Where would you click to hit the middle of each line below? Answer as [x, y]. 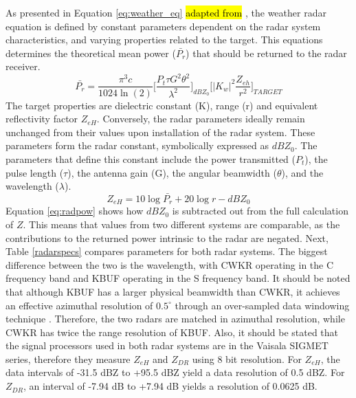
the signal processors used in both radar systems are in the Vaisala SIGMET [167, 345]
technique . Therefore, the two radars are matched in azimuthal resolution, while [175, 319]
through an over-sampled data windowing [262, 305]
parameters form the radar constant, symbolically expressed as [137, 145]
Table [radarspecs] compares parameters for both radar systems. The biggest [167, 251]
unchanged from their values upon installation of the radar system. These [160, 132]
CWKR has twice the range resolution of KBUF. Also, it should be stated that [172, 332]
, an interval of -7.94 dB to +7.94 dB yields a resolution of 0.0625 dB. [170, 386]
